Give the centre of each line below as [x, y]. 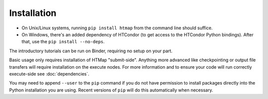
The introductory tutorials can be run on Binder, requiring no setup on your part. [91, 51]
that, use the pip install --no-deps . [63, 42]
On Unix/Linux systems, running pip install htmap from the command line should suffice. [117, 28]
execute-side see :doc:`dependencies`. [49, 74]
